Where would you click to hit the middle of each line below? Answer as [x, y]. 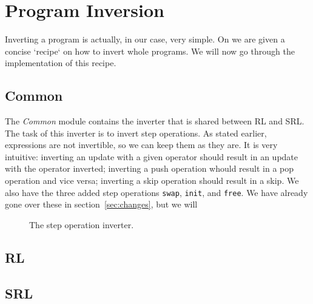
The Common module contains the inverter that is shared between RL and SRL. [155, 121]
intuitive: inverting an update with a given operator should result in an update [151, 156]
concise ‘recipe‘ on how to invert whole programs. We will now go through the [150, 51]
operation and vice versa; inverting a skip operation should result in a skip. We [152, 181]
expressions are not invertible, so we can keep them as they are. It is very [141, 145]
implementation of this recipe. [61, 63]
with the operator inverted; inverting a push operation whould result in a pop [150, 168]
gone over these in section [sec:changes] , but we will [101, 204]
